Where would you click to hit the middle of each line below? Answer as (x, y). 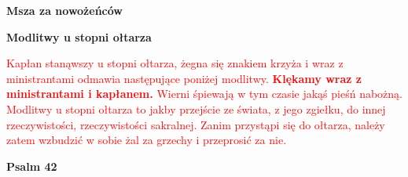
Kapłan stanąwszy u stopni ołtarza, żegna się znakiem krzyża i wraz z (175, 63)
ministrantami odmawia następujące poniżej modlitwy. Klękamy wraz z (184, 78)
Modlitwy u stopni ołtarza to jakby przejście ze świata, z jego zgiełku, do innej (196, 108)
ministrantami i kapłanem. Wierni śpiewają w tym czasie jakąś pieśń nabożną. (205, 94)
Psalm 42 (32, 166)
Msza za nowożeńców (64, 10)
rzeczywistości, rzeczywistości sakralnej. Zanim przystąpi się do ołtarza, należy (196, 124)
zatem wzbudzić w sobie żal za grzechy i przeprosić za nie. (147, 140)
